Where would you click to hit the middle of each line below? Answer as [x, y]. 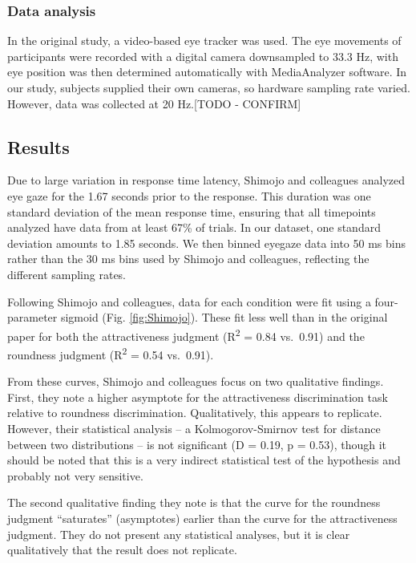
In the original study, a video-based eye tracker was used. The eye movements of [204, 41]
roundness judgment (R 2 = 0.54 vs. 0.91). [111, 353]
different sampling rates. [67, 274]
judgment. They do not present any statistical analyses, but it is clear [179, 534]
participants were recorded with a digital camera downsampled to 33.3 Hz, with [203, 56]
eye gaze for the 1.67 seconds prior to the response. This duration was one [189, 195]
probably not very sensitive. [75, 475]
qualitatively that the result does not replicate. [122, 550]
